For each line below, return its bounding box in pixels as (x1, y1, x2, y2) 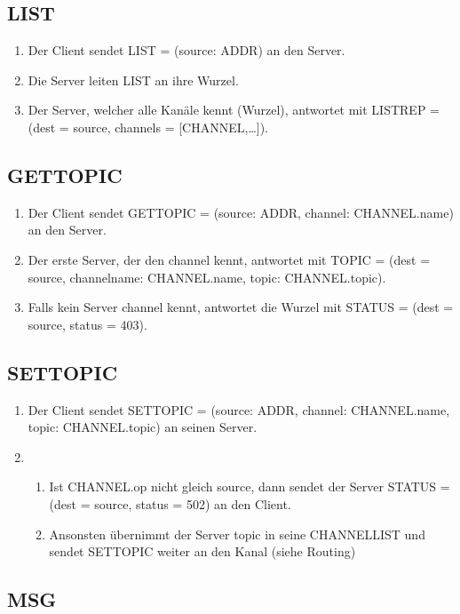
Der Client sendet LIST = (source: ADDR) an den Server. (28, 41, 345, 60)
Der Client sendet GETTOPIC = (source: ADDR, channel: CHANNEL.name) (28, 203, 454, 221)
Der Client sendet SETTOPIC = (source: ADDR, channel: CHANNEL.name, (28, 400, 450, 419)
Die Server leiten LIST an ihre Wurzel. (28, 70, 239, 89)
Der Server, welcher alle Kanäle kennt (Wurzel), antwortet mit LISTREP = (28, 100, 440, 119)
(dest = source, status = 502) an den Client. (49, 494, 291, 513)
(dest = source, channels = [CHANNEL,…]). (28, 117, 268, 136)
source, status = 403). (28, 315, 147, 333)
